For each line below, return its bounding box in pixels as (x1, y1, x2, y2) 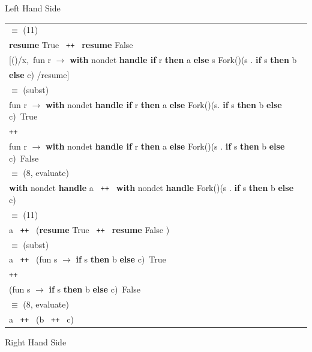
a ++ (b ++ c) (9, 312, 74, 325)
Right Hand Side (5, 336, 67, 348)
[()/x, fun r (9, 53, 52, 66)
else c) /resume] (9, 68, 70, 80)
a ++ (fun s (9, 253, 58, 266)
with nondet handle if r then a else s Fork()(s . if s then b (70, 53, 297, 66)
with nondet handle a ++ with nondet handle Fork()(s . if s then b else (9, 181, 294, 194)
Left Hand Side (5, 2, 61, 14)
